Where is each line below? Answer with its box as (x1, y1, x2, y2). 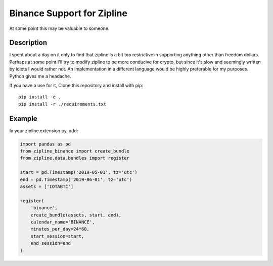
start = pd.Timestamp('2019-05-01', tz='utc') (20, 170, 138, 175)
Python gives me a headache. (9, 73, 72, 79)
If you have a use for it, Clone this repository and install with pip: (9, 83, 144, 89)
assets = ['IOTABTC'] (20, 184, 74, 189)
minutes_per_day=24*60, (30, 226, 89, 232)
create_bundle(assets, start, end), (30, 212, 121, 218)
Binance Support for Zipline (9, 8, 127, 19)
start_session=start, (30, 233, 84, 239)
